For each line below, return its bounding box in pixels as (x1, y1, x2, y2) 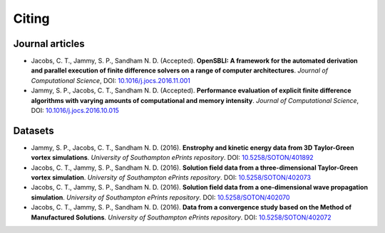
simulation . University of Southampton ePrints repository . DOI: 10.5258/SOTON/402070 (31, 193, 290, 202)
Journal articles (13, 38, 85, 50)
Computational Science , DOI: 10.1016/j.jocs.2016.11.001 (31, 76, 190, 85)
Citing (13, 11, 50, 26)
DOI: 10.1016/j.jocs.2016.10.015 (31, 107, 119, 115)
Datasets (13, 124, 54, 136)
